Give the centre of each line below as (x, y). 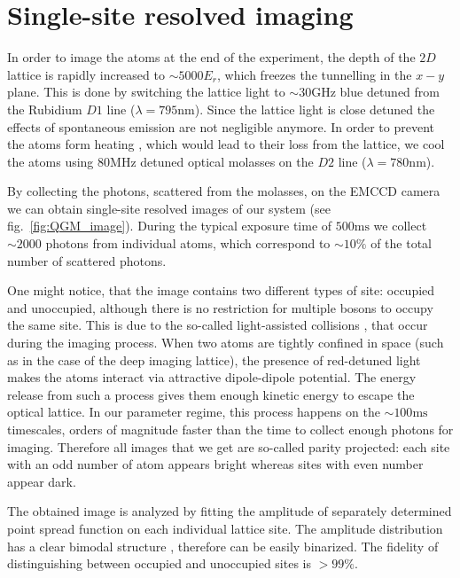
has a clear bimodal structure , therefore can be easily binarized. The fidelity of (223, 546)
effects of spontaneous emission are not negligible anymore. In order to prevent (221, 126)
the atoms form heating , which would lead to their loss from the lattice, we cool (226, 144)
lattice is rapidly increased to (86, 74)
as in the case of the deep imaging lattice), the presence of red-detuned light (214, 359)
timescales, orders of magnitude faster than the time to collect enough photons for (230, 429)
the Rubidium (45, 109)
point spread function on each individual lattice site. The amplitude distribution (225, 528)
